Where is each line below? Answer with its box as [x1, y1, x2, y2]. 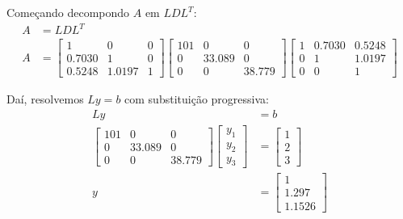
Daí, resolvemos [6, 91, 84, 107]
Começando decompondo [6, 4, 130, 20]
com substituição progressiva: [124, 91, 269, 107]
